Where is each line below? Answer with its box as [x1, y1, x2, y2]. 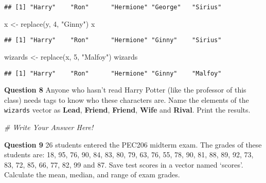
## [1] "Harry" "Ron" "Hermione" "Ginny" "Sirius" [4, 36, 222, 44]
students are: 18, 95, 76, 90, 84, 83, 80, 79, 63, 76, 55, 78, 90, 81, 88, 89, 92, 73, [4, 149, 254, 160]
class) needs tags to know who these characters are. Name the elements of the [4, 94, 249, 105]
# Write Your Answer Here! [4, 122, 94, 132]
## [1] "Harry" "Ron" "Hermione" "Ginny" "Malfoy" [4, 69, 222, 77]
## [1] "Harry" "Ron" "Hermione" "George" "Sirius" [4, 4, 222, 11]
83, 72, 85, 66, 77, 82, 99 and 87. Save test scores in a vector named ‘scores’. [4, 159, 243, 170]
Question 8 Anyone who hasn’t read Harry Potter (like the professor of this [4, 84, 246, 95]
